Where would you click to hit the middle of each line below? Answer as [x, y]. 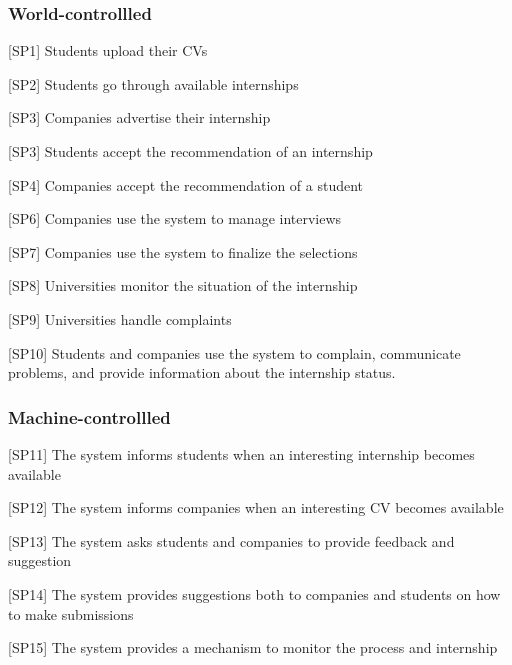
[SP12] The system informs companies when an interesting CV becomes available [256, 507]
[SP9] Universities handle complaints [120, 318]
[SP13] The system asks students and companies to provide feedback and [231, 540]
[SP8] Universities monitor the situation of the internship [183, 285]
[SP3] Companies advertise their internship [139, 117]
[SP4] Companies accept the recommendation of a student [186, 184]
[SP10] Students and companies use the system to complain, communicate [234, 352]
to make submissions [71, 613]
